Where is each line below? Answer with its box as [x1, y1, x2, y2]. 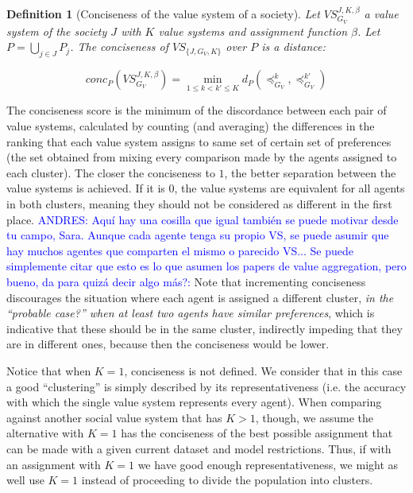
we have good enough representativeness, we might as [137, 456, 399, 472]
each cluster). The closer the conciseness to [6, 164, 215, 181]
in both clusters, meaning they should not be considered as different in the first [6, 196, 392, 212]
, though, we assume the [255, 409, 373, 425]
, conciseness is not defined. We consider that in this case [124, 362, 403, 378]
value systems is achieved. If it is [6, 180, 165, 196]
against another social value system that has [6, 409, 222, 425]
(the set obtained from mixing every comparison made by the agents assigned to [6, 149, 397, 165]
